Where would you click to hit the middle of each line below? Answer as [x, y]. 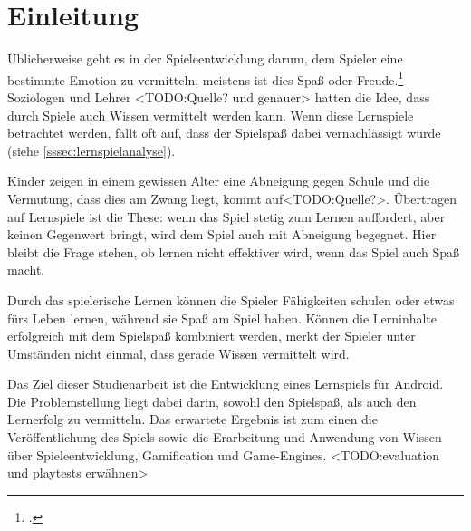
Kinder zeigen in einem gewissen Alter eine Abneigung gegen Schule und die [219, 181]
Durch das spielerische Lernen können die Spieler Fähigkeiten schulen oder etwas [231, 299]
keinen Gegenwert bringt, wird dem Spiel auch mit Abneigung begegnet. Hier [222, 234]
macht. [26, 270]
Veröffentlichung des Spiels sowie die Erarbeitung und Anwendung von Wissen [225, 437]
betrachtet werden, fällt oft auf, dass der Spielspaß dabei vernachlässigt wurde [224, 133]
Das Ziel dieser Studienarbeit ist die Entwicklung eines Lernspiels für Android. [226, 384]
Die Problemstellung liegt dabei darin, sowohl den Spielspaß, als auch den [212, 401]
